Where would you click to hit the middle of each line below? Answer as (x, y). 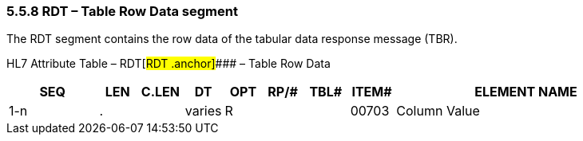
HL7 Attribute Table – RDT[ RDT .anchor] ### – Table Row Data (169, 64)
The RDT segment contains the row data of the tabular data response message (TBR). (232, 39)
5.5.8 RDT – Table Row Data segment (122, 11)
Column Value (438, 111)
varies (203, 111)
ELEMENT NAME (526, 92)
